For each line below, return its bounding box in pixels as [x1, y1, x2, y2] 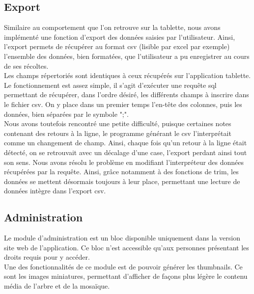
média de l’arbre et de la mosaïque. [4, 281, 110, 291]
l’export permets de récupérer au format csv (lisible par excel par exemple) [4, 41, 230, 52]
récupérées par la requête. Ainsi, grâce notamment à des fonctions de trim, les [4, 166, 239, 177]
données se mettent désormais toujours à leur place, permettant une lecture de [4, 176, 240, 186]
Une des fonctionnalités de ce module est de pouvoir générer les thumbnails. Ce [4, 261, 243, 271]
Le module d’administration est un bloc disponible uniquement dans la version [4, 233, 240, 243]
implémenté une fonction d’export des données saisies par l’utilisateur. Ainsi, [4, 31, 235, 42]
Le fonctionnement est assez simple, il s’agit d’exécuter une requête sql [4, 80, 217, 90]
